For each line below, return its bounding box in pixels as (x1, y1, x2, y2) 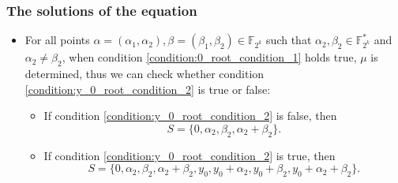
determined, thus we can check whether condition (24, 65, 265, 82)
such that (266, 32, 312, 48)
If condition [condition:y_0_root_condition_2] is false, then (43, 107, 337, 124)
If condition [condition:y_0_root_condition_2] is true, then (43, 147, 336, 163)
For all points (24, 32, 90, 48)
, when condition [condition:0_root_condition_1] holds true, (62, 49, 357, 65)
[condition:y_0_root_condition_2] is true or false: (24, 80, 271, 97)
